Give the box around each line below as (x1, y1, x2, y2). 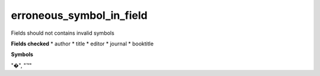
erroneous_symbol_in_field (11, 9, 148, 22)
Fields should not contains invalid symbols (11, 29, 115, 37)
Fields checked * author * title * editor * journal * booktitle (11, 40, 154, 47)
